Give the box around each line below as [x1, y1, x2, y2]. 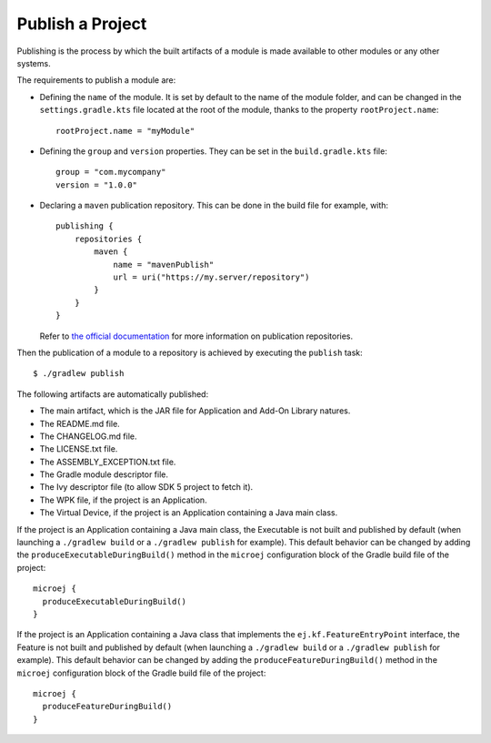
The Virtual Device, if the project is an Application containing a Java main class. [39, 507, 338, 518]
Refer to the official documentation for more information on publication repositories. [39, 331, 354, 341]
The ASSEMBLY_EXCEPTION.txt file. [39, 456, 176, 467]
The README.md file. [39, 418, 120, 429]
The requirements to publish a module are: [16, 75, 176, 86]
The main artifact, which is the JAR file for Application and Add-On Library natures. [39, 405, 351, 416]
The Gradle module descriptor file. [39, 469, 168, 480]
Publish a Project [16, 14, 147, 34]
